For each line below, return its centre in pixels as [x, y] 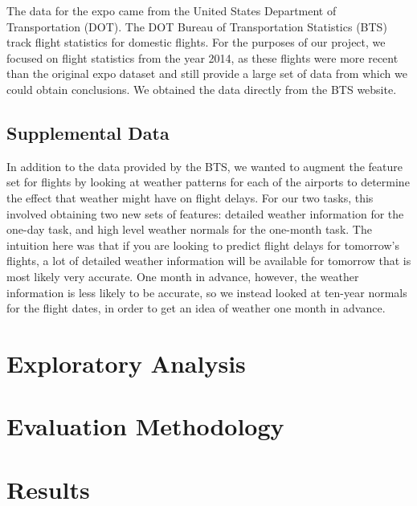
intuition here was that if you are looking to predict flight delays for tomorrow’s [203, 245]
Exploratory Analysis [126, 363]
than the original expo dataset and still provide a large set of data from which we [207, 73]
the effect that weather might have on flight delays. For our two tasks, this [190, 197]
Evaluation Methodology [145, 426]
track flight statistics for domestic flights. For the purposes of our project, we [196, 42]
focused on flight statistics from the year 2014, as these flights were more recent [202, 57]
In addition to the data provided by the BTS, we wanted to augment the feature [204, 166]
